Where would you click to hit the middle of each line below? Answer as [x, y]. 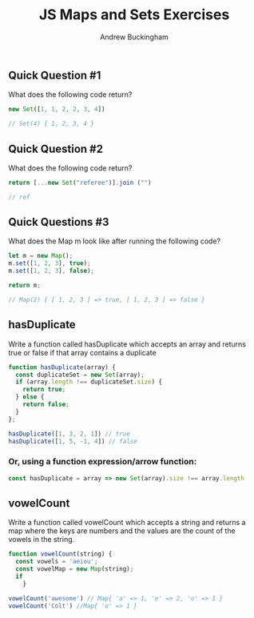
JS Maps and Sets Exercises [134, 15]
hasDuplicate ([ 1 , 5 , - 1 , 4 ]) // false [73, 441]
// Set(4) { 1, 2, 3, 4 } [51, 124]
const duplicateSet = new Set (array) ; [80, 375]
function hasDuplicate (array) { [62, 367]
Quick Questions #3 [59, 222]
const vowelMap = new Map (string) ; [75, 569]
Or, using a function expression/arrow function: [103, 462]
